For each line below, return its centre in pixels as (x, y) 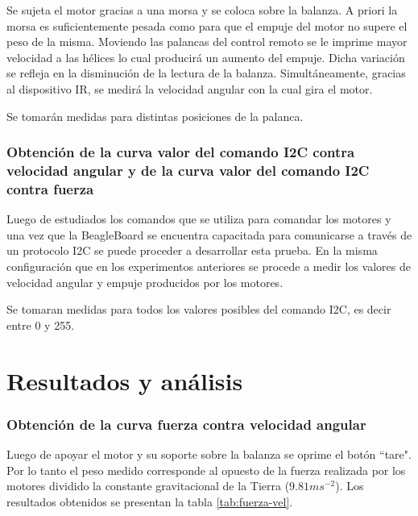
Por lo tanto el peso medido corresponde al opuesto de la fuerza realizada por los (206, 470)
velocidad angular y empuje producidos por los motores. (145, 282)
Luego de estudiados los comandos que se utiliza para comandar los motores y (199, 219)
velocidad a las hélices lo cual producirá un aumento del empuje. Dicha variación (206, 57)
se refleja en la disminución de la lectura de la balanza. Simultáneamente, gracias (206, 73)
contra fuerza (50, 188)
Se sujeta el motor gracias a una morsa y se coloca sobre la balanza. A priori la (202, 10)
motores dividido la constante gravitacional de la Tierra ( (148, 486)
